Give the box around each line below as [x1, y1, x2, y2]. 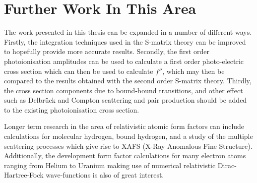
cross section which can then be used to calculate [4, 65, 153, 76]
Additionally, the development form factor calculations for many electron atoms [4, 150, 246, 161]
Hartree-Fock [4, 170, 44, 180]
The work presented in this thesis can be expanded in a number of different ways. [4, 27, 252, 37]
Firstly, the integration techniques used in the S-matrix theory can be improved [4, 36, 246, 47]
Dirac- [217, 160, 237, 170]
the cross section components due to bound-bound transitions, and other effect [4, 85, 243, 95]
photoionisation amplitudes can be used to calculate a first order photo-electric [4, 56, 244, 66]
